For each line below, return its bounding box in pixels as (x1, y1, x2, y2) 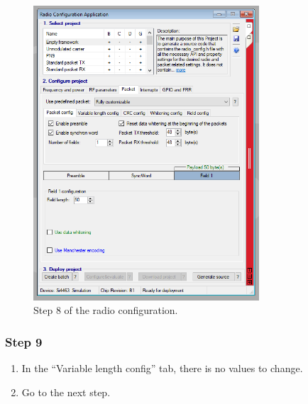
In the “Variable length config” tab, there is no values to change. (21, 361, 303, 376)
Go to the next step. (21, 384, 111, 399)
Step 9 (5, 332, 43, 350)
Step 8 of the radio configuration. (33, 303, 178, 318)
